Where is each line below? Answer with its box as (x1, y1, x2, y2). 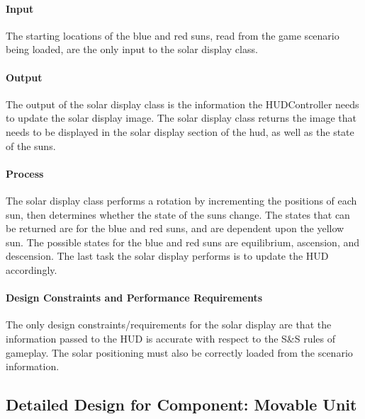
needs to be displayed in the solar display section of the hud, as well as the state (6, 124, 354, 139)
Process (6, 166, 44, 180)
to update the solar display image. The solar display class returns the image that (6, 110, 356, 125)
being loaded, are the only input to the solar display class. (6, 42, 258, 57)
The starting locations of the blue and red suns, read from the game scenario (6, 28, 339, 42)
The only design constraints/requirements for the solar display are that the (6, 317, 332, 332)
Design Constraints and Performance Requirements (6, 290, 263, 305)
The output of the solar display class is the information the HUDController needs (6, 96, 359, 111)
